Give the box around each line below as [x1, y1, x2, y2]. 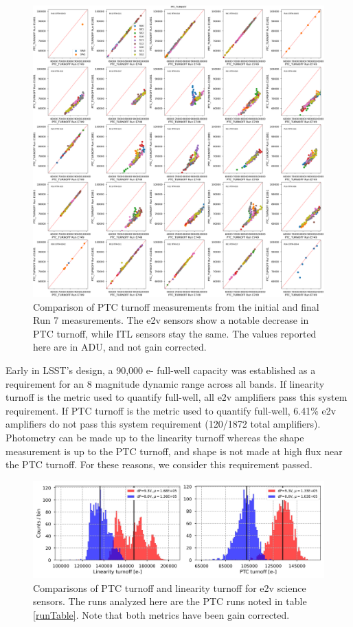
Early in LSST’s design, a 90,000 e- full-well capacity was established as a [5, 362, 316, 377]
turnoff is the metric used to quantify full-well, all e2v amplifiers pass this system [5, 390, 348, 404]
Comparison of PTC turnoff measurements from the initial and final [33, 299, 319, 313]
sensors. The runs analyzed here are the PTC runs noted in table [33, 594, 307, 608]
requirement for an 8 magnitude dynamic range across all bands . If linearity [5, 376, 325, 390]
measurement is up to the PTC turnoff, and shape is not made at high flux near [5, 443, 343, 458]
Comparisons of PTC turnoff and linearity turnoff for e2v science [33, 580, 306, 595]
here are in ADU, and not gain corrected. [33, 340, 207, 354]
